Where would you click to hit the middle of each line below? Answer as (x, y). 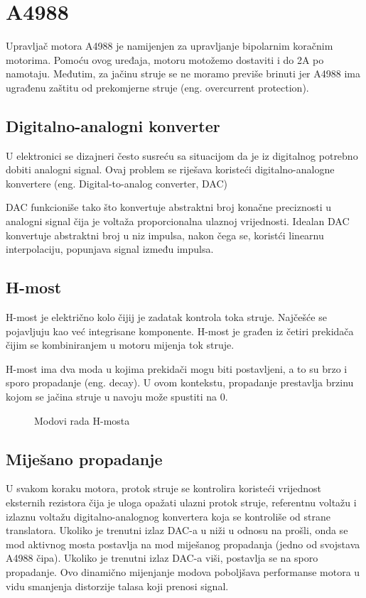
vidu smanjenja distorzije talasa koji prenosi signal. (117, 586)
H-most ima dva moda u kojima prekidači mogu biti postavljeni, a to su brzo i (177, 368)
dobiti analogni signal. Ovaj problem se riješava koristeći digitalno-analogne (170, 169)
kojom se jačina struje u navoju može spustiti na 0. (117, 397)
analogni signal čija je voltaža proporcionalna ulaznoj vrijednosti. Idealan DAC (178, 221)
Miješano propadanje (84, 458)
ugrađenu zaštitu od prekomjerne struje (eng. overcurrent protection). (157, 87)
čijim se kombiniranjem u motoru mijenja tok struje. (120, 345)
